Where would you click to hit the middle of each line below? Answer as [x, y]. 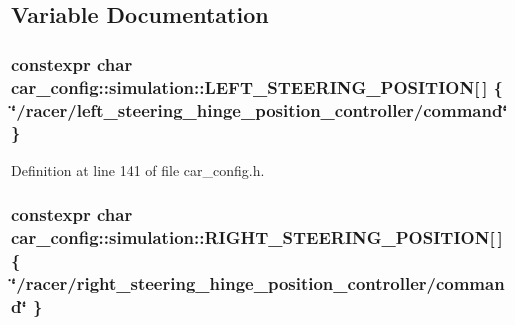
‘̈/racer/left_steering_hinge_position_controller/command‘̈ [259, 109]
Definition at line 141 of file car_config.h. [138, 169]
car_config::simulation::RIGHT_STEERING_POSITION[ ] [257, 237]
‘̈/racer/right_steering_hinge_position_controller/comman [258, 283]
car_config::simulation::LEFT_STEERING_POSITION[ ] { [257, 86]
